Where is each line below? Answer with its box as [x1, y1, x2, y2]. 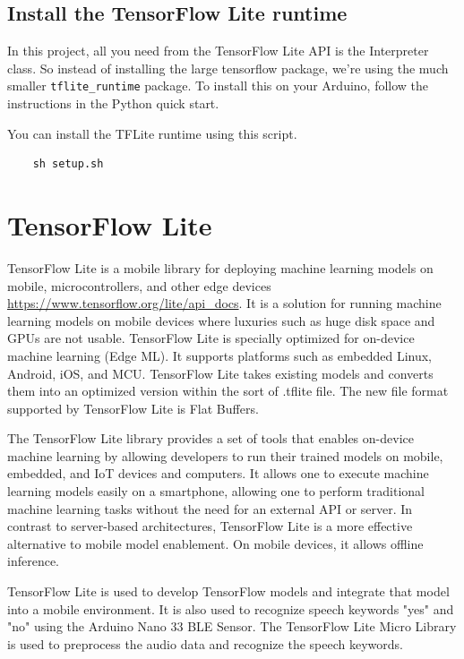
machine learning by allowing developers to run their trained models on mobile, [7, 446, 443, 465]
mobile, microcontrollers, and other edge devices [7, 276, 271, 295]
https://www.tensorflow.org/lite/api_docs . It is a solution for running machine [7, 294, 442, 312]
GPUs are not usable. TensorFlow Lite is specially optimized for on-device [7, 329, 415, 347]
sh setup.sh [32, 158, 104, 171]
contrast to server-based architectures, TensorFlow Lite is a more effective [7, 517, 413, 535]
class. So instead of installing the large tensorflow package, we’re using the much [7, 58, 449, 77]
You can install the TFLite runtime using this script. [7, 124, 297, 142]
